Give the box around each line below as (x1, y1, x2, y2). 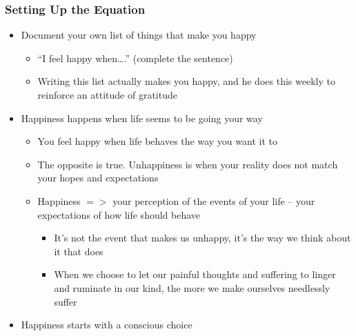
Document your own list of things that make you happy (21, 28, 257, 42)
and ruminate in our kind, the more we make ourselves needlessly (54, 280, 330, 295)
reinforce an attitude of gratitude (37, 88, 177, 101)
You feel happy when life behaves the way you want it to (37, 134, 277, 148)
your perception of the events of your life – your (112, 193, 315, 208)
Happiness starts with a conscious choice (21, 317, 192, 332)
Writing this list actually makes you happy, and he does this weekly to (37, 74, 335, 88)
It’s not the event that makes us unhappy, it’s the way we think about (54, 230, 351, 245)
